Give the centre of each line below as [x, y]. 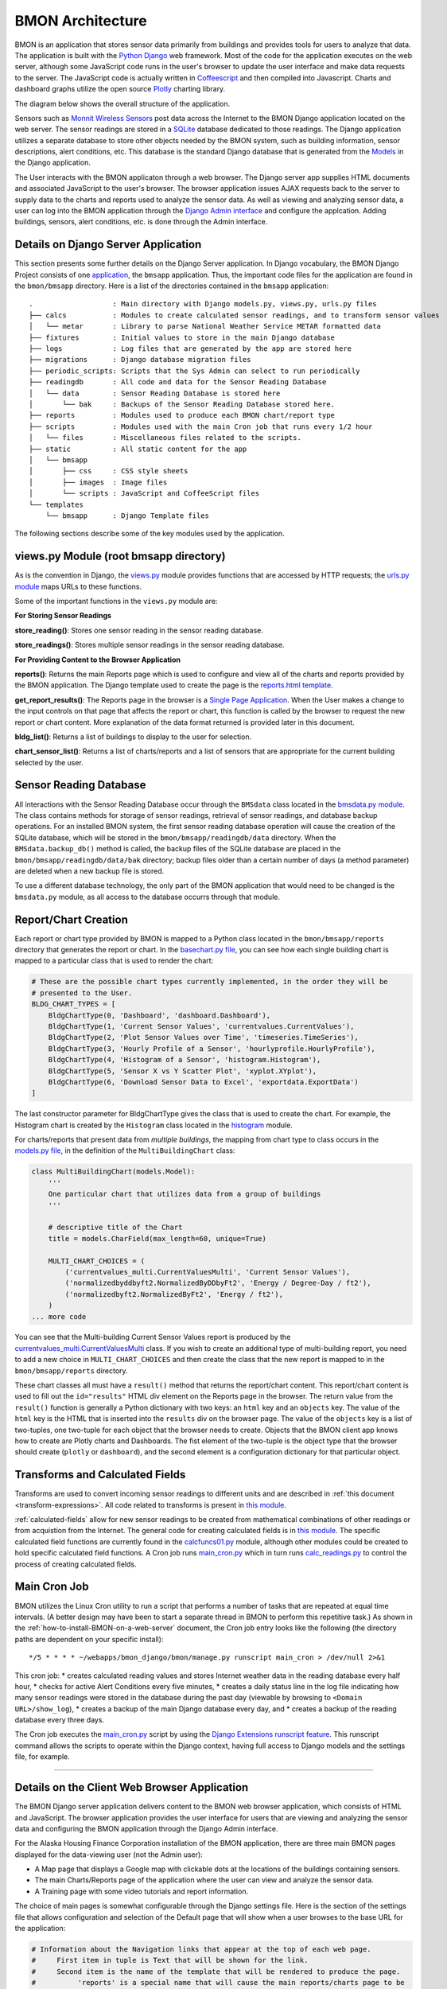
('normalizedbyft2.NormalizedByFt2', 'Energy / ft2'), [174, 1294]
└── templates [56, 504]
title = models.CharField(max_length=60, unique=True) [157, 1238]
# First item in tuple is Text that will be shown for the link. [170, 1960]
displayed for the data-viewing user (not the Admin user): [109, 1855]
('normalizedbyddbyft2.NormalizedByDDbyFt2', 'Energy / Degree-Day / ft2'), [218, 1283]
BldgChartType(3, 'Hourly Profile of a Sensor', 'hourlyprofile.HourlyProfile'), [212, 1049]
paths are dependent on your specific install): [89, 1639]
